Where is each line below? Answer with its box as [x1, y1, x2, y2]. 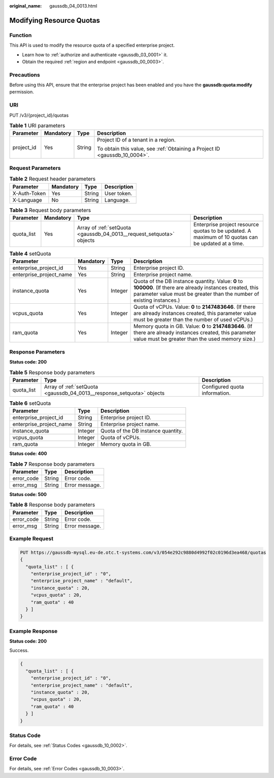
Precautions [9, 71, 40, 78]
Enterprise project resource [193, 221, 259, 228]
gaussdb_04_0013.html [49, 3, 97, 9]
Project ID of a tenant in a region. [97, 136, 176, 144]
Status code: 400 [9, 450, 47, 456]
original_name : [9, 3, 42, 9]
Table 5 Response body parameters [9, 369, 95, 376]
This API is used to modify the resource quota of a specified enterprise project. [9, 42, 175, 48]
